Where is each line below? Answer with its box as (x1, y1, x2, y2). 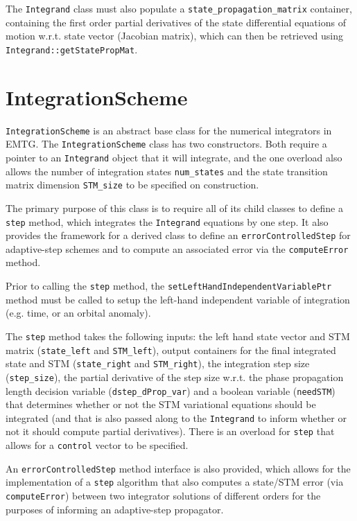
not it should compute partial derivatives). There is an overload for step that (6, 424, 335, 439)
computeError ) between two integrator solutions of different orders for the (6, 488, 321, 503)
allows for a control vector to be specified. (6, 438, 189, 452)
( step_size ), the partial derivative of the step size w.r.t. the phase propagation (6, 369, 344, 384)
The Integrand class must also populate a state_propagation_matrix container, (6, 1, 352, 15)
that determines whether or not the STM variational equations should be (6, 397, 316, 412)
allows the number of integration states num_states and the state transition (6, 164, 328, 178)
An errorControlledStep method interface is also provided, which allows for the (6, 461, 351, 475)
